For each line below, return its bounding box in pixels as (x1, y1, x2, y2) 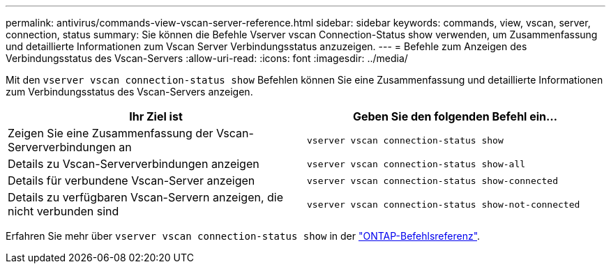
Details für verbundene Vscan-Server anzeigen (8, 174, 255, 187)
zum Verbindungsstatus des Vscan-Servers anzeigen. (6, 86, 253, 98)
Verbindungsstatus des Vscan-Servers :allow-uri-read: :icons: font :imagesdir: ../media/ (6, 52, 408, 64)
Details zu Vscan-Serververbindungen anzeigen (8, 157, 259, 171)
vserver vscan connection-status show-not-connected (307, 199, 580, 210)
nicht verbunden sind (8, 204, 119, 218)
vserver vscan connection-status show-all (307, 158, 526, 169)
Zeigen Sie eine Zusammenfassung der (8, 126, 213, 140)
